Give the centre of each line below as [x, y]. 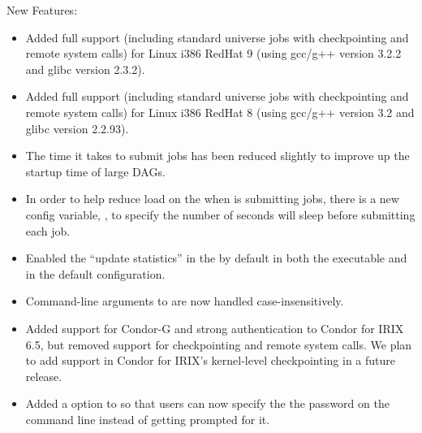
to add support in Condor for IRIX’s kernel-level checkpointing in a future [210, 360]
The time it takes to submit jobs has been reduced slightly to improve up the [217, 156]
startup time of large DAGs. [95, 171]
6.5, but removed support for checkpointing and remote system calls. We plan [219, 344]
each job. [48, 230]
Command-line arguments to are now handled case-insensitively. [185, 301]
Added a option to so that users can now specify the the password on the [207, 403]
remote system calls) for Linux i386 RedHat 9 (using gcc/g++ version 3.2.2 [213, 53]
